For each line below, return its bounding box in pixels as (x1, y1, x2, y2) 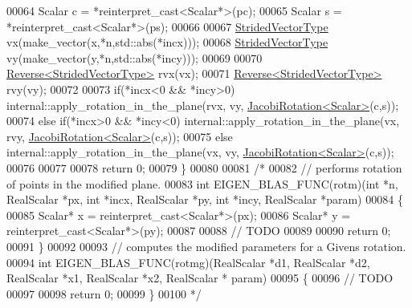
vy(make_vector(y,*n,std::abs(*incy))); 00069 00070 (6, 49, 263, 66)
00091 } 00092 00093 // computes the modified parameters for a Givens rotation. (6, 237, 406, 254)
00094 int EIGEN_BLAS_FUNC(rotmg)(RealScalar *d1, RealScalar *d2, (6, 253, 370, 270)
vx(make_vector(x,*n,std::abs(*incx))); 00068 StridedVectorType (6, 34, 328, 51)
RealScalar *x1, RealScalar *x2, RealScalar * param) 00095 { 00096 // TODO (6, 269, 394, 286)
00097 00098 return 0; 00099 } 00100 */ (6, 285, 202, 302)
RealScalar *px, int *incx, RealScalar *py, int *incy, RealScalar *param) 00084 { (6, 191, 403, 208)
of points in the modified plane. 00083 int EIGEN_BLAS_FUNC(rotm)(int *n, (6, 175, 398, 192)
